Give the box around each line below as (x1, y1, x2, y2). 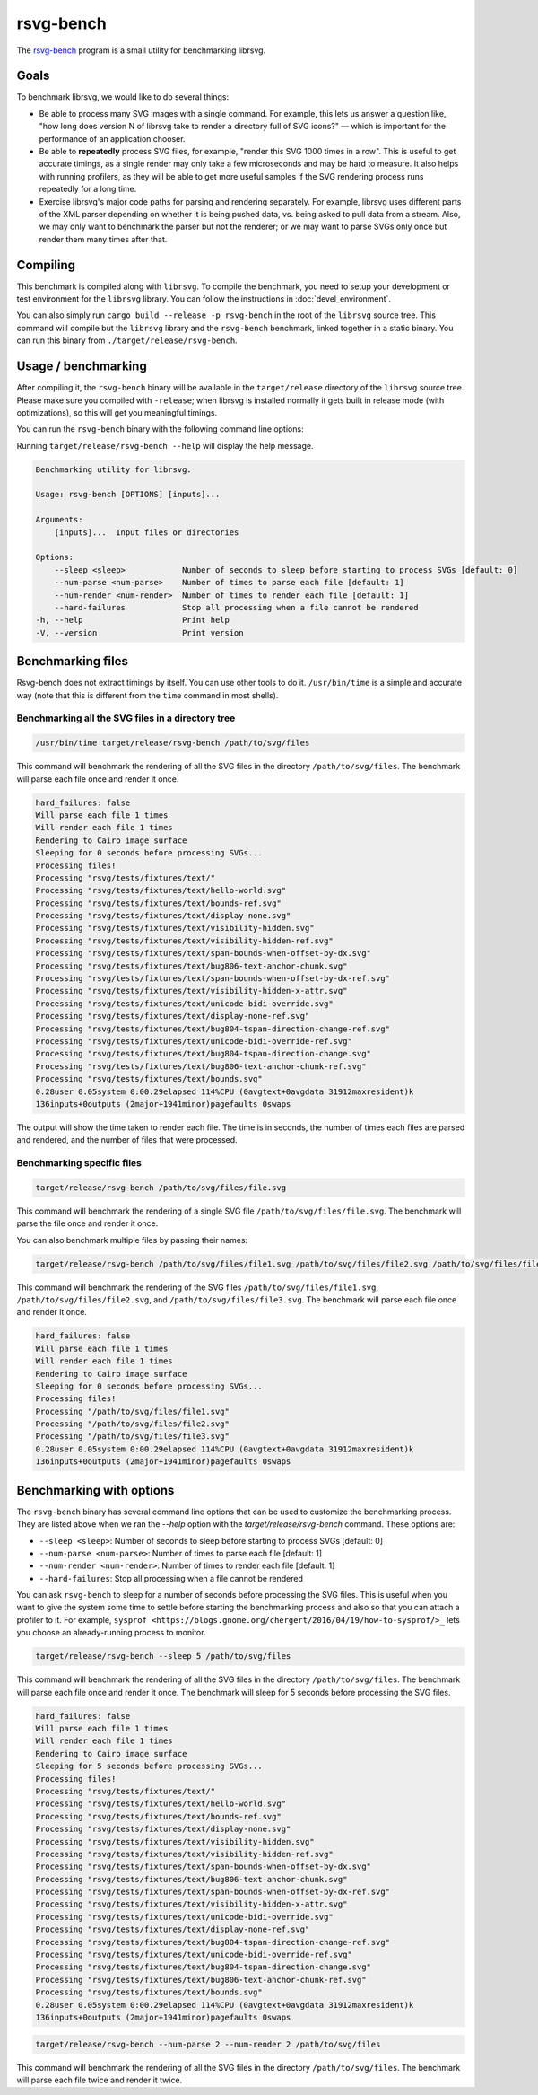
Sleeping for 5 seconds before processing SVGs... (35, 1761, 264, 1772)
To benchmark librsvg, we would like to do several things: (16, 92, 229, 102)
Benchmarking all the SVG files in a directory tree (16, 712, 236, 724)
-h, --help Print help (35, 615, 230, 626)
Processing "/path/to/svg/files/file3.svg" (35, 1432, 230, 1442)
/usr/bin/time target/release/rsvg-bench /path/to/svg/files (35, 738, 310, 749)
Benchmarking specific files (16, 1157, 143, 1170)
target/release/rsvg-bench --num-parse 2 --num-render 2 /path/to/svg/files (35, 2038, 381, 2049)
